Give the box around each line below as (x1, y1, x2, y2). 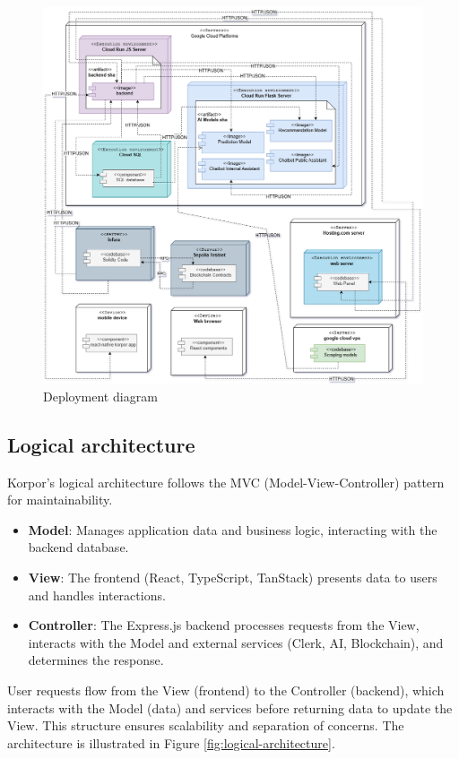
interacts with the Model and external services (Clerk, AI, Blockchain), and (28, 633, 444, 651)
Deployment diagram (43, 386, 158, 405)
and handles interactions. (28, 585, 166, 604)
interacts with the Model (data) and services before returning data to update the (7, 698, 453, 717)
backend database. (28, 538, 129, 556)
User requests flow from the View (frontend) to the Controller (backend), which (7, 681, 445, 699)
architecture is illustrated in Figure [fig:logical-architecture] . (7, 733, 335, 752)
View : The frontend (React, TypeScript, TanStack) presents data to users (28, 568, 437, 587)
